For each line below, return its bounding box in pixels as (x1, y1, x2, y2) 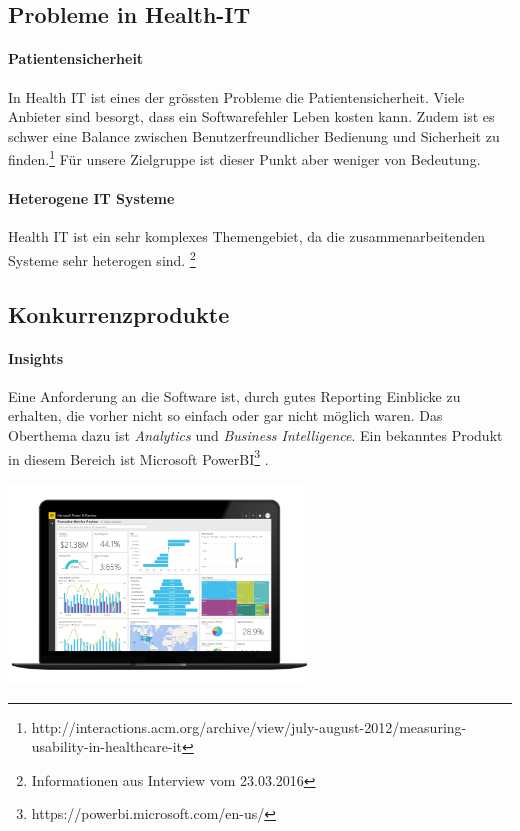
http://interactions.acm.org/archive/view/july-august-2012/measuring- (31, 716, 467, 737)
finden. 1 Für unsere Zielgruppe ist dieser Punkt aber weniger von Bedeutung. (8, 146, 481, 170)
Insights (8, 347, 64, 368)
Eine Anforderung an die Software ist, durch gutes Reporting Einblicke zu (8, 385, 461, 406)
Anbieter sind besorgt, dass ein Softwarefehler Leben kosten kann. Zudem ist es (8, 106, 495, 127)
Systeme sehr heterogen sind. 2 (8, 247, 196, 270)
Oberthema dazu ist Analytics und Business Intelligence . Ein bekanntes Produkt (8, 425, 503, 446)
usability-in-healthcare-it (31, 736, 183, 757)
